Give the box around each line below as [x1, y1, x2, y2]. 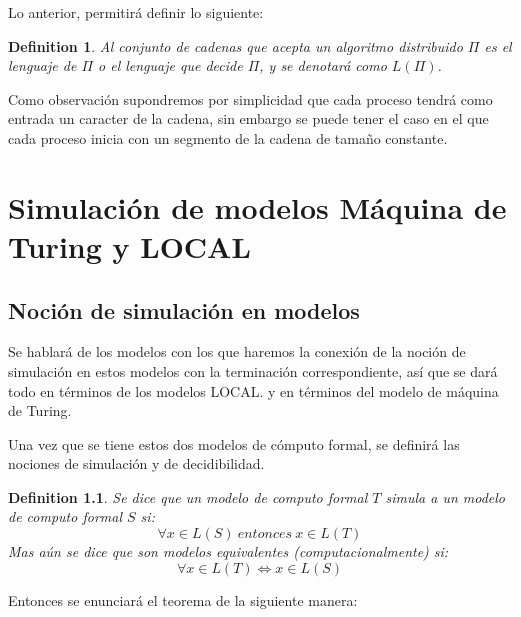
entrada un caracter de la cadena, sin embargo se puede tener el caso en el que [8, 108, 489, 129]
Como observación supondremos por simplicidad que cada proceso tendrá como [8, 88, 493, 109]
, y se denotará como [259, 55, 387, 76]
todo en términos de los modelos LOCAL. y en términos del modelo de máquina [8, 380, 499, 401]
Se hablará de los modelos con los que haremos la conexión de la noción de [8, 341, 466, 362]
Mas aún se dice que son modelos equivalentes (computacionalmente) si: [8, 541, 449, 562]
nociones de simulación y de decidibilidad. [8, 453, 265, 474]
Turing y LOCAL [8, 225, 251, 266]
